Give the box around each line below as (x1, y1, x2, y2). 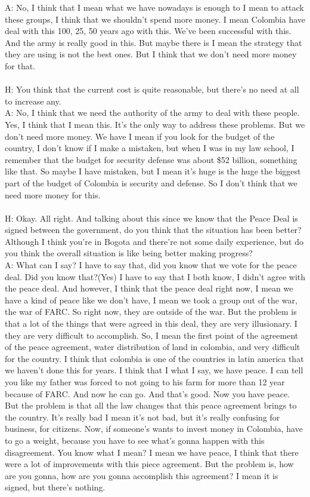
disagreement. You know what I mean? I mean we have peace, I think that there (5, 446, 299, 458)
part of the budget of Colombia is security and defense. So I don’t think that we (5, 176, 297, 189)
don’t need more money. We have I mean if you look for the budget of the (5, 130, 275, 142)
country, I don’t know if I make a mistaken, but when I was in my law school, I (5, 142, 294, 154)
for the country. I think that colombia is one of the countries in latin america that (5, 352, 304, 364)
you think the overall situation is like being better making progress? (5, 247, 253, 259)
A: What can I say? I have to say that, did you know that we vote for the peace (5, 259, 297, 271)
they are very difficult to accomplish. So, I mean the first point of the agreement (5, 329, 299, 341)
